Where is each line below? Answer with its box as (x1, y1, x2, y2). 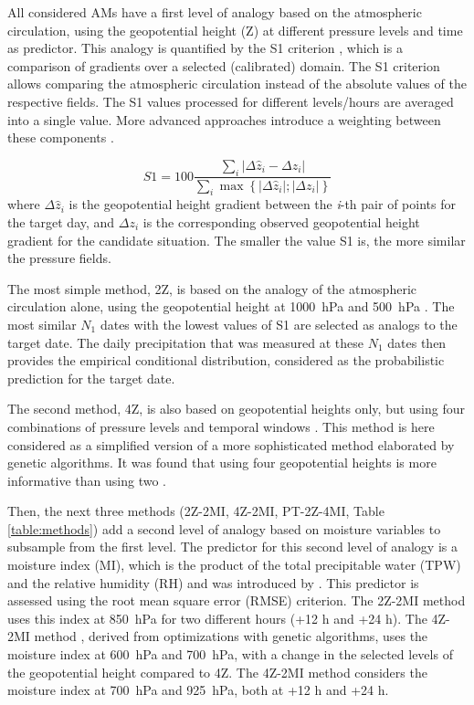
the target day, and (7, 212, 115, 231)
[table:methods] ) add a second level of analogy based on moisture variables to (7, 519, 441, 538)
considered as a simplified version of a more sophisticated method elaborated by (7, 435, 455, 454)
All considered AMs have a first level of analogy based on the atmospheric (7, 3, 422, 21)
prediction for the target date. (7, 368, 175, 387)
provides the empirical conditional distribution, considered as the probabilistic (7, 351, 445, 370)
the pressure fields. (7, 248, 111, 268)
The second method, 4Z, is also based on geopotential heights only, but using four (7, 399, 466, 418)
